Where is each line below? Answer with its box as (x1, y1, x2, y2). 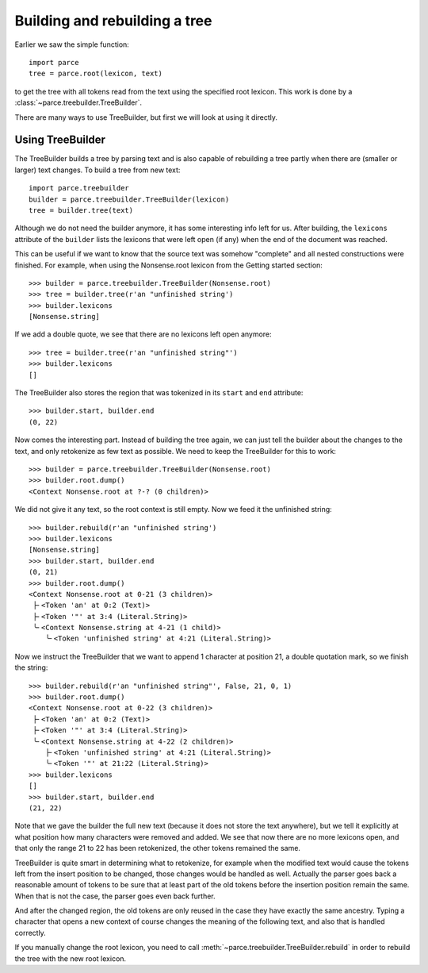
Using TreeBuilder (14, 133, 106, 147)
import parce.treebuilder (29, 183, 130, 193)
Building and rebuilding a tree (14, 12, 212, 29)
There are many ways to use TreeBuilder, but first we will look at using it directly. (14, 112, 277, 122)
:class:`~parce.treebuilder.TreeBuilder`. (14, 98, 143, 107)
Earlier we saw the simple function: (14, 40, 130, 49)
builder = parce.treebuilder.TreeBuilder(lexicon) (29, 194, 230, 204)
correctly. (14, 928, 47, 937)
